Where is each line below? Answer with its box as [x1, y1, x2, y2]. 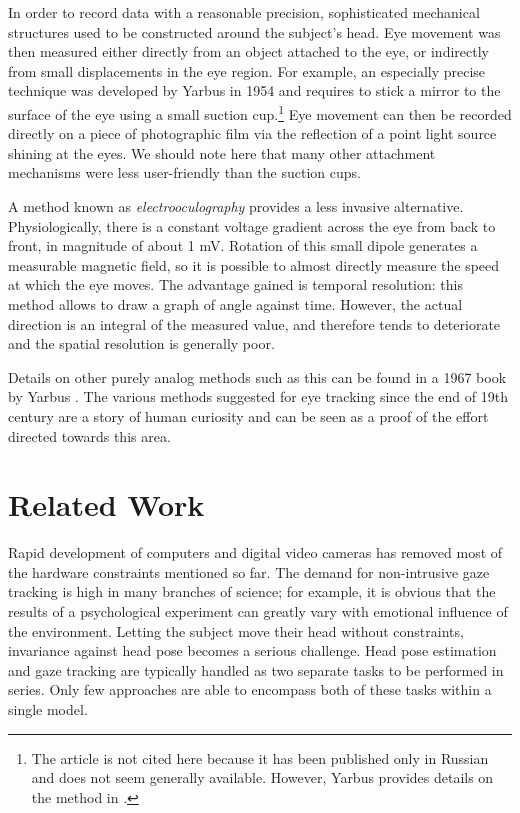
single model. [8, 699, 88, 719]
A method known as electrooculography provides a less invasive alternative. [8, 196, 464, 216]
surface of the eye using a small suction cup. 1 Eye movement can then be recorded [8, 100, 512, 124]
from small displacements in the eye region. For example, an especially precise [8, 60, 486, 81]
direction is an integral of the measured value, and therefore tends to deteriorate [8, 313, 501, 334]
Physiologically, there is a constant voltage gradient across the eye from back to [8, 215, 496, 236]
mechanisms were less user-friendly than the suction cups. [8, 162, 361, 183]
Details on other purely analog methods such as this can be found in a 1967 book [8, 366, 507, 387]
